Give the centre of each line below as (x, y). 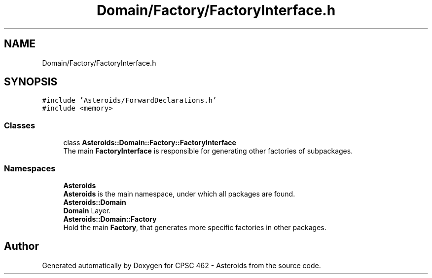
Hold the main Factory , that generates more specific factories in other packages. (195, 227)
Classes (20, 125)
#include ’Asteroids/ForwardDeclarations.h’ (129, 100)
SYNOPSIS (31, 82)
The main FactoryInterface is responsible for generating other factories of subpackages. (208, 151)
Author (21, 246)
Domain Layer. (87, 210)
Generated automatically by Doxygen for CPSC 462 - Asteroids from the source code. (181, 265)
